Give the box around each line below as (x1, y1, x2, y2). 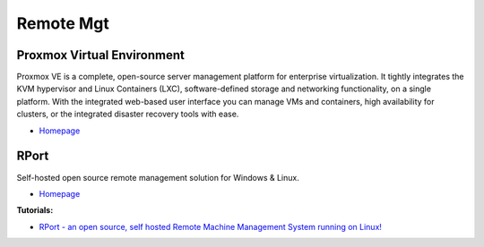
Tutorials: (16, 205, 54, 216)
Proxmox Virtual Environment (16, 47, 186, 63)
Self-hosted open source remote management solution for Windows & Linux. (16, 172, 299, 183)
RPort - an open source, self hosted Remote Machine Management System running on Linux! (39, 221, 383, 232)
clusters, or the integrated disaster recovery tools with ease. (16, 108, 239, 120)
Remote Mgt (16, 13, 109, 33)
